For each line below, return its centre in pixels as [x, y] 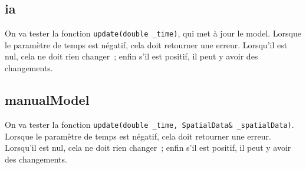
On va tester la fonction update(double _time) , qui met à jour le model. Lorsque [153, 33]
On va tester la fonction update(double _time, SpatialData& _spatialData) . [149, 124]
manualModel [47, 100]
